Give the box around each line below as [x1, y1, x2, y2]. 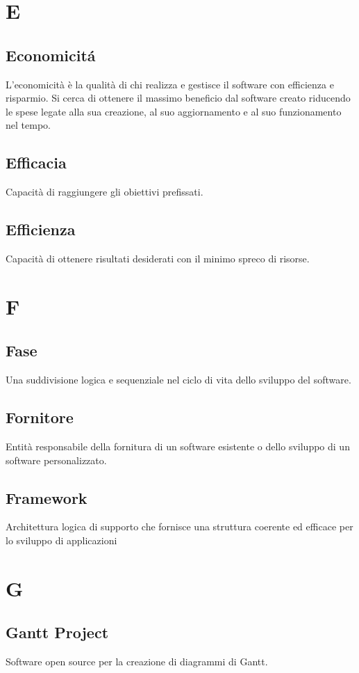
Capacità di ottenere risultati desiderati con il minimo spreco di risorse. [6, 251, 310, 265]
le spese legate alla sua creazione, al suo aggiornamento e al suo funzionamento [6, 104, 342, 118]
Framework [6, 486, 87, 508]
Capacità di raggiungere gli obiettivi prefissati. [6, 184, 203, 199]
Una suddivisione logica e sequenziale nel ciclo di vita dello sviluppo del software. [6, 372, 351, 387]
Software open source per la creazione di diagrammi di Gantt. [6, 654, 268, 669]
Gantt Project [6, 621, 109, 643]
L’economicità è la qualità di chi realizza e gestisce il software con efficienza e [6, 77, 334, 91]
